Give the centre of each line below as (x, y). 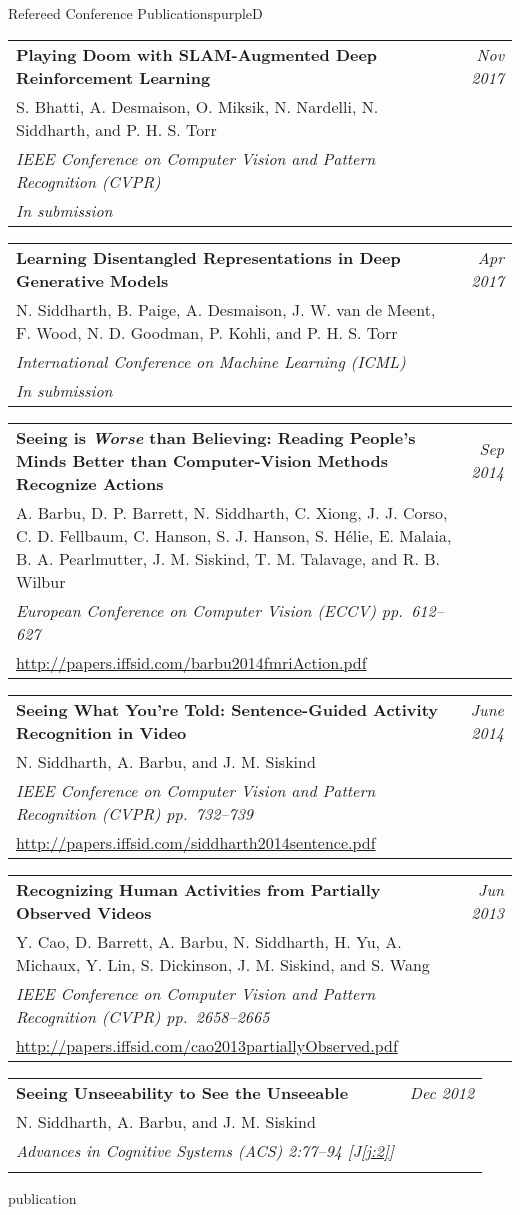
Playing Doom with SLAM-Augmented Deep (197, 54)
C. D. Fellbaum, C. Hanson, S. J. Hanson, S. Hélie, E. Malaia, (234, 535)
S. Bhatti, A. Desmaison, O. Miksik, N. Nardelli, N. (197, 106)
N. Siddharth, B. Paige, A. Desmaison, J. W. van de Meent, (226, 309)
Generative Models (92, 280)
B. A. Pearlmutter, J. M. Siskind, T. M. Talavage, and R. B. (228, 558)
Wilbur (41, 581)
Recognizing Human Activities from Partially (198, 889)
